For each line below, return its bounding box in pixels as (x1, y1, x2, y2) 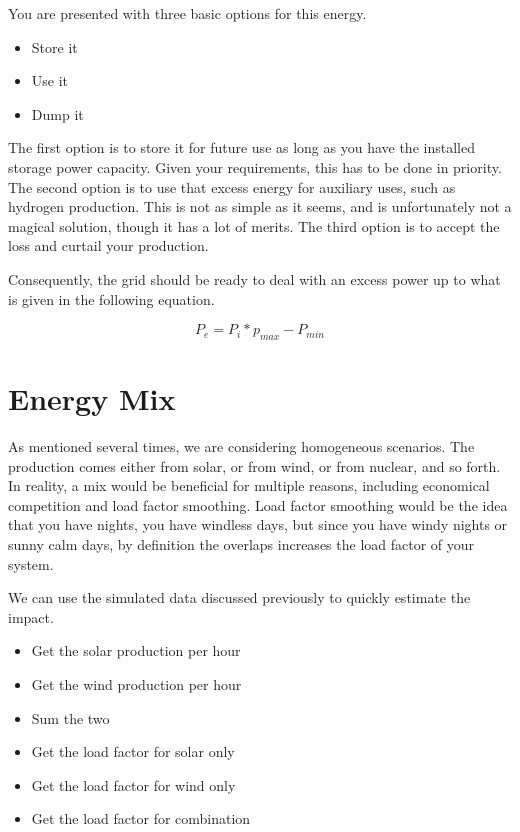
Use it (31, 70, 69, 91)
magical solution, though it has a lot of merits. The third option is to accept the (8, 215, 500, 236)
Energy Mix (8, 378, 176, 419)
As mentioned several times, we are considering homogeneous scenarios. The (8, 436, 475, 457)
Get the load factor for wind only (31, 774, 236, 795)
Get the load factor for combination (31, 808, 251, 829)
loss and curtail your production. (8, 235, 209, 256)
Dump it (31, 103, 84, 124)
